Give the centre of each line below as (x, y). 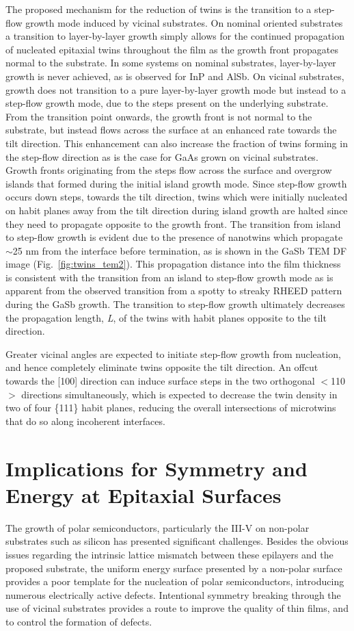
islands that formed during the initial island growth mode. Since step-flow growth (176, 183)
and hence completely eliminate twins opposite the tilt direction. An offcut (162, 367)
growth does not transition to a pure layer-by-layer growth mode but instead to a (176, 89)
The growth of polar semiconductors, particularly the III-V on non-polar (158, 527)
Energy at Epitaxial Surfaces (144, 494)
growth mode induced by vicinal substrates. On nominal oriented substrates (184, 22)
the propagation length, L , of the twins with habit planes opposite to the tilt (166, 317)
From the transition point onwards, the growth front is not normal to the (159, 116)
